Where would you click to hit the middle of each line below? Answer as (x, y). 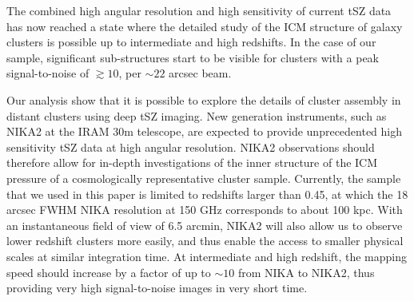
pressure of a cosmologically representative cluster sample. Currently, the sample (204, 178)
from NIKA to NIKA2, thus (306, 272)
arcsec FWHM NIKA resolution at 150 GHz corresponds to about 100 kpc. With (205, 210)
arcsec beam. (200, 73)
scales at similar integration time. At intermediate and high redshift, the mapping (207, 256)
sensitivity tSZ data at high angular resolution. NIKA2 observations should (191, 147)
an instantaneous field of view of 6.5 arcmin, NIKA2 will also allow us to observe (205, 225)
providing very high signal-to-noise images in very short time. (157, 288)
